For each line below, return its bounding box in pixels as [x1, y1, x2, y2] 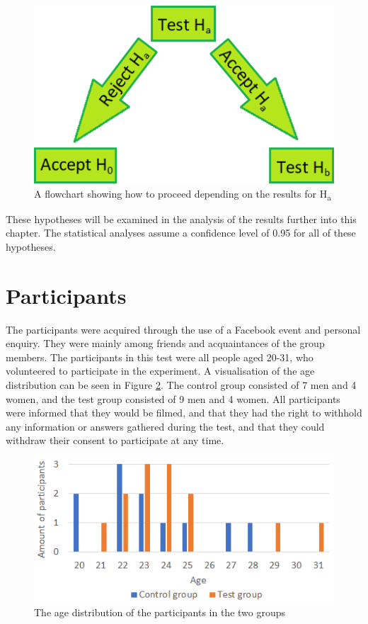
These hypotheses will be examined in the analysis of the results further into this [6, 211, 357, 226]
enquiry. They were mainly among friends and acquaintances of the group [6, 336, 325, 351]
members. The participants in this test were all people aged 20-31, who [6, 349, 314, 364]
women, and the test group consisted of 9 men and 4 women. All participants [6, 391, 340, 406]
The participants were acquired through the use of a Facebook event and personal [6, 322, 361, 336]
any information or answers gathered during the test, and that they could [6, 419, 325, 433]
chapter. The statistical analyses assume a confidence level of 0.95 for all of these [6, 225, 356, 240]
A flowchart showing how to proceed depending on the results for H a [34, 186, 332, 203]
